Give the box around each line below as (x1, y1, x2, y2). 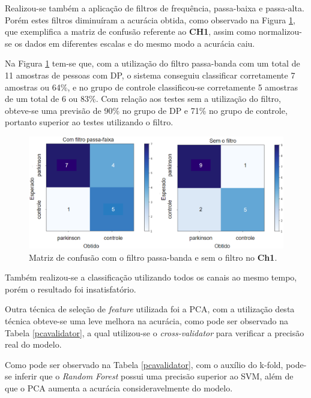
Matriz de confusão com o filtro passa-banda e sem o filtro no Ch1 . (29, 251, 277, 263)
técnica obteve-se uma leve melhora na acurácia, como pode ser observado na (5, 315, 289, 327)
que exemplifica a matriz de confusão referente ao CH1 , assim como (5, 25, 256, 38)
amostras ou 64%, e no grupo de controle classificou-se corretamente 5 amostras (5, 80, 298, 93)
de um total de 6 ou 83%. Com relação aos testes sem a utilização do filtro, (5, 92, 281, 105)
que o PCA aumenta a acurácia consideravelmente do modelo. (5, 382, 233, 394)
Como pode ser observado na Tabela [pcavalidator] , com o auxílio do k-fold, (5, 358, 283, 370)
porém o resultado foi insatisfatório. (5, 282, 136, 295)
